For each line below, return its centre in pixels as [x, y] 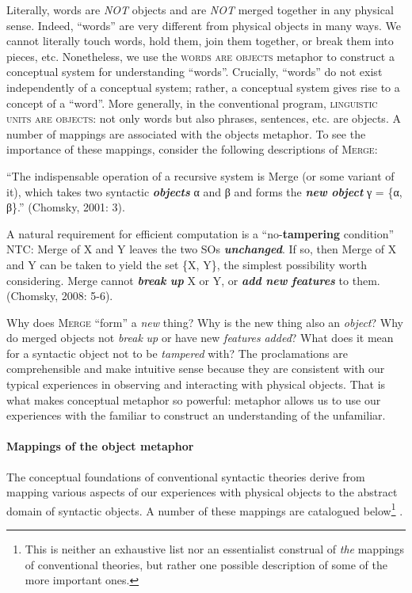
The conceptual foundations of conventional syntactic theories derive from [186, 476]
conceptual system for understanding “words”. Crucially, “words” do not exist [195, 72]
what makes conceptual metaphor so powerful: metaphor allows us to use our [194, 399]
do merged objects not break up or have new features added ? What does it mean [200, 338]
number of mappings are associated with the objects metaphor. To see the [186, 133]
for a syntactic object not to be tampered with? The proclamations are [177, 353]
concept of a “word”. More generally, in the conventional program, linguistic [192, 103]
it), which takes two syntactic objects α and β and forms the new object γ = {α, [204, 191]
